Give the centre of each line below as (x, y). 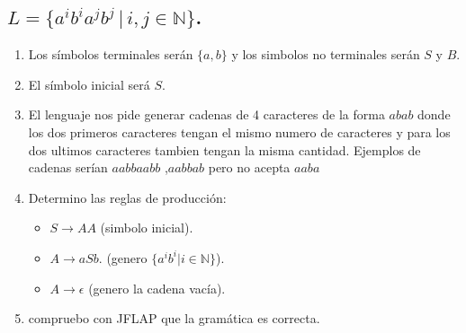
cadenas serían (68, 167)
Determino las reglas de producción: (127, 197)
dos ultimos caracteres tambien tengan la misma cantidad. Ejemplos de (224, 149)
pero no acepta (249, 167)
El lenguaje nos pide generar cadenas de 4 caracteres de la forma (206, 114)
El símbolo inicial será (89, 84)
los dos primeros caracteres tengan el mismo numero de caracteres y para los (239, 131)
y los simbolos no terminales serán (326, 54)
